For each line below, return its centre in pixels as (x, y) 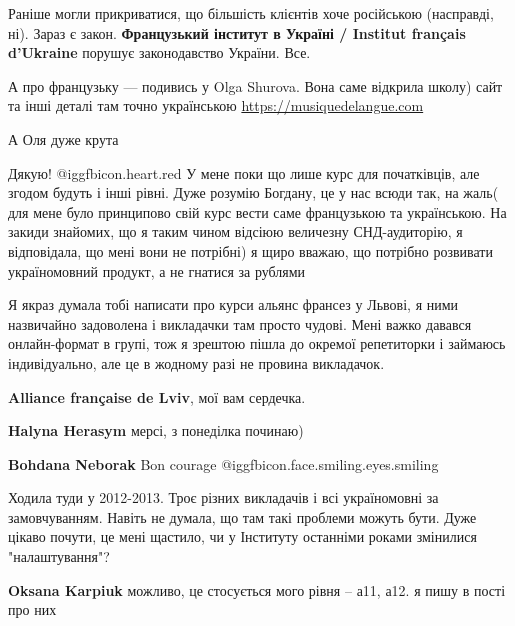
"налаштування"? (59, 556)
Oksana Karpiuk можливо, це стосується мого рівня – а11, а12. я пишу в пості (257, 589)
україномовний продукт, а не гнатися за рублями (157, 270)
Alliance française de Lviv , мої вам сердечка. (157, 396)
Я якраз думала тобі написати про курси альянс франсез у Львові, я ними (233, 304)
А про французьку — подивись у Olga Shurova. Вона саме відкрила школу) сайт (255, 85)
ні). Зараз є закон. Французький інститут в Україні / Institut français (237, 32)
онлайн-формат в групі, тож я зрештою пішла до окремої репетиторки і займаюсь (257, 343)
